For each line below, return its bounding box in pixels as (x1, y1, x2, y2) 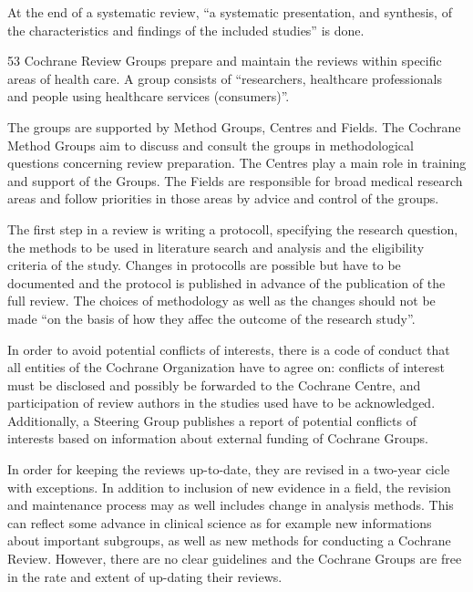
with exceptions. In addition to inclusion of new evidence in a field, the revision (7, 477, 451, 496)
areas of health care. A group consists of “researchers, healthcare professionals (7, 68, 442, 88)
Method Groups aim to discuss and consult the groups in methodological (7, 135, 414, 154)
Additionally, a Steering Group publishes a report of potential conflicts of (7, 410, 416, 430)
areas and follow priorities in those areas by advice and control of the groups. (7, 189, 439, 208)
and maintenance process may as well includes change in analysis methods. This (7, 495, 454, 514)
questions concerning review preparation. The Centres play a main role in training (7, 153, 467, 172)
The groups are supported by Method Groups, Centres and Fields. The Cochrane (7, 117, 461, 136)
